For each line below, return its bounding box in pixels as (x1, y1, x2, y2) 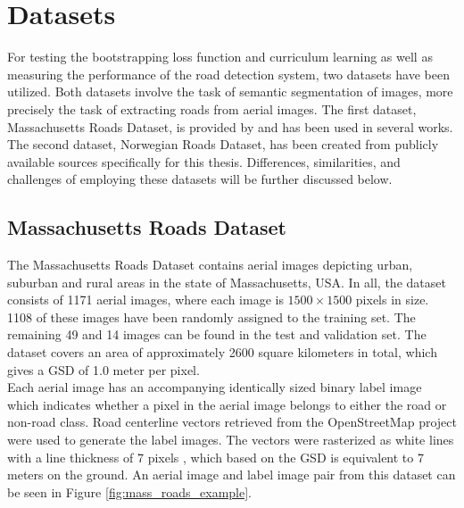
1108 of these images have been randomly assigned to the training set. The (7, 307, 416, 326)
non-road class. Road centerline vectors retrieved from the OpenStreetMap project (7, 412, 457, 431)
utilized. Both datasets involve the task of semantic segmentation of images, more (7, 82, 453, 101)
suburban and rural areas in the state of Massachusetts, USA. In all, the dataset (7, 272, 446, 291)
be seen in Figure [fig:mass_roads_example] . (7, 482, 252, 501)
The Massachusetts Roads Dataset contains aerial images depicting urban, (7, 255, 413, 274)
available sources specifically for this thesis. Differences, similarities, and (7, 152, 401, 171)
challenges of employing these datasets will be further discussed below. (7, 170, 393, 188)
